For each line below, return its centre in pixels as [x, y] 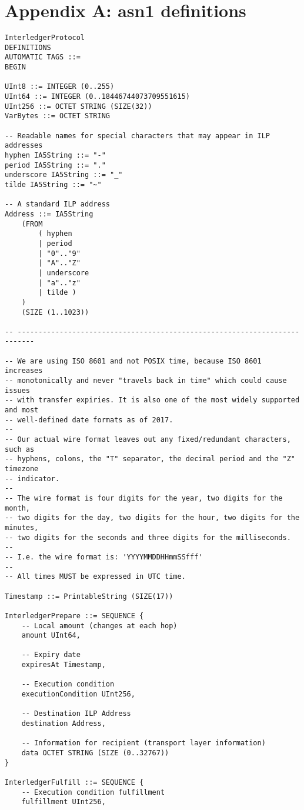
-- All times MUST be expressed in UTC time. [95, 577]
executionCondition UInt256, [78, 694]
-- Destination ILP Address [76, 714]
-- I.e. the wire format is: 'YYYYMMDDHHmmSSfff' [104, 557]
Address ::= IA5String [49, 214]
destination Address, [64, 724]
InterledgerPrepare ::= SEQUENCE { [74, 616]
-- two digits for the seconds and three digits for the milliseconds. [148, 537]
